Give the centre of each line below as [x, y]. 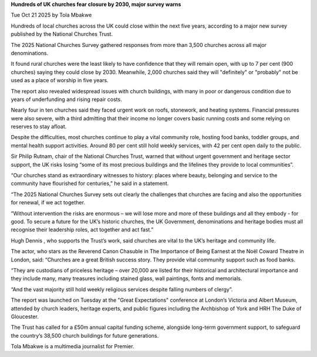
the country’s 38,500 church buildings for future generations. [85, 335]
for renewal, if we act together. [48, 203]
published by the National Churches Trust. [62, 34]
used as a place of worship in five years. [60, 80]
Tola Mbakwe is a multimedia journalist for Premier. [72, 346]
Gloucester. [25, 316]
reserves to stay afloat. [39, 127]
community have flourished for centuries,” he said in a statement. [90, 183]
